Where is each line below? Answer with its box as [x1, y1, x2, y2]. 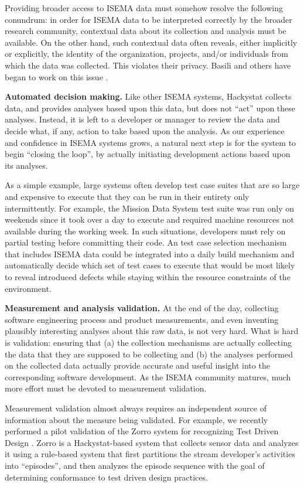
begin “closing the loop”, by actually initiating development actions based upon [5, 148, 291, 160]
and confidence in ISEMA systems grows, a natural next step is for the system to [5, 136, 296, 148]
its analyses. [5, 159, 48, 171]
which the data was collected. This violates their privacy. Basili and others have [5, 59, 291, 71]
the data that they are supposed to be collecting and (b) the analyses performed [5, 348, 293, 360]
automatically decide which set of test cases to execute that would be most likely [5, 259, 295, 271]
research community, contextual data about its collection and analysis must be [5, 25, 286, 37]
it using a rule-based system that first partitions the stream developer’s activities [5, 448, 295, 460]
